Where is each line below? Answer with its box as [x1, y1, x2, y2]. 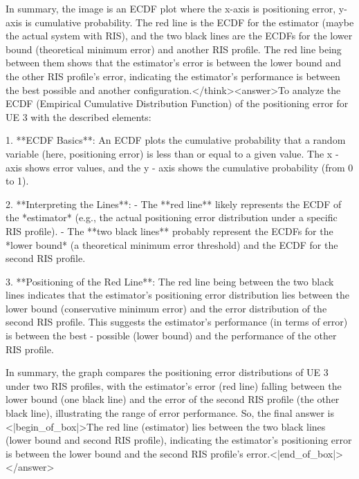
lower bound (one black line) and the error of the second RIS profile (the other [6, 392, 340, 406]
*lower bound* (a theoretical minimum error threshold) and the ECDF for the [6, 237, 338, 252]
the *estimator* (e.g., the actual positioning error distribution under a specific [6, 210, 338, 225]
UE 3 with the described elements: [6, 109, 151, 124]
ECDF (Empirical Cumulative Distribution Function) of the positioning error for [6, 96, 349, 111]
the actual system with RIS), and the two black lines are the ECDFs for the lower [6, 28, 353, 43]
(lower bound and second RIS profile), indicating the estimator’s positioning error [6, 433, 352, 447]
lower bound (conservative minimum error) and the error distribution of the [6, 301, 327, 315]
